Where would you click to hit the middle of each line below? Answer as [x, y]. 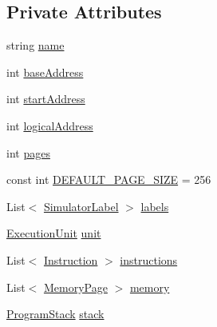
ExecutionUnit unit [54, 233]
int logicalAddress [50, 125]
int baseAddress [45, 72]
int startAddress [46, 99]
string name [36, 45]
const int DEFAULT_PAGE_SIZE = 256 [109, 179]
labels [155, 206]
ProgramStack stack [55, 314]
